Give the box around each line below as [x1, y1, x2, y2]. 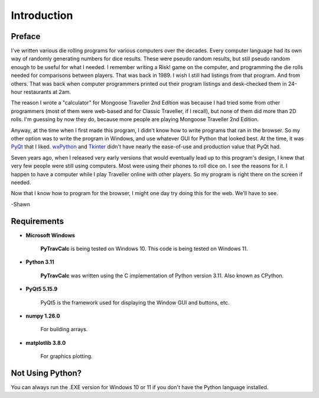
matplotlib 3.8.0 [25, 339, 66, 346]
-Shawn [11, 200, 31, 208]
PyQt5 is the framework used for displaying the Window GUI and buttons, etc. [40, 299, 230, 306]
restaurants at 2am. [24, 89, 71, 96]
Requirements [11, 216, 64, 226]
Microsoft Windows [25, 231, 75, 239]
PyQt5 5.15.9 [25, 286, 58, 293]
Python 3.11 [25, 258, 54, 266]
